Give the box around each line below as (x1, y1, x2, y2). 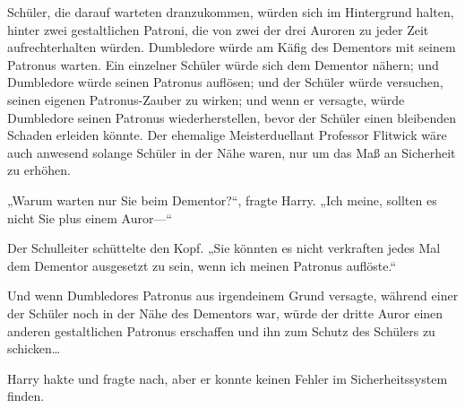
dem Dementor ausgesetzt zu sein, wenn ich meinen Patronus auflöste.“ (7, 256, 397, 274)
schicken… (7, 339, 61, 358)
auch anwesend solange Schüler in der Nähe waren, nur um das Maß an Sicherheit (7, 143, 456, 161)
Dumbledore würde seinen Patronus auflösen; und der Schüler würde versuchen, (7, 73, 443, 91)
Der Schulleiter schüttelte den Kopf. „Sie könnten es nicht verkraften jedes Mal (7, 239, 441, 257)
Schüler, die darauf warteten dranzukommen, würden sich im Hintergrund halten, (7, 3, 454, 21)
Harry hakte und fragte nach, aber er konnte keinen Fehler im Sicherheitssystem (7, 369, 448, 387)
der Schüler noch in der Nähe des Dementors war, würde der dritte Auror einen (7, 303, 443, 322)
